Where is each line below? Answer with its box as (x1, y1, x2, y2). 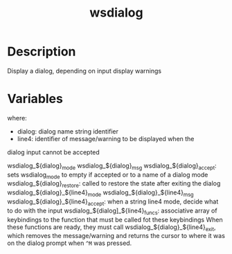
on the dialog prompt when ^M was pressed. (7, 239, 132, 247)
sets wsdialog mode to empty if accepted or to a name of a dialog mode (7, 170, 208, 181)
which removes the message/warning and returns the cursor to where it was (7, 232, 225, 240)
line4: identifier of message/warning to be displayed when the (17, 134, 195, 143)
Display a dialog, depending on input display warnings (7, 66, 161, 75)
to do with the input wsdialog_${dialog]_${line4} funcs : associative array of (7, 206, 217, 216)
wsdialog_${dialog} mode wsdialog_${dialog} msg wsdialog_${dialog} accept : (7, 161, 217, 171)
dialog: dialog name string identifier (17, 127, 119, 136)
